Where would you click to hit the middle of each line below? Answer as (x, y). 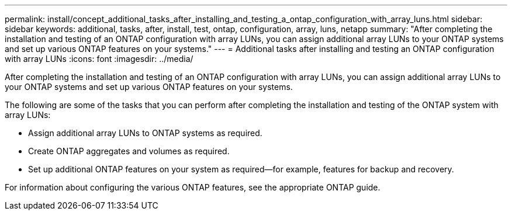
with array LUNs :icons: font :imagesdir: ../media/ (99, 59)
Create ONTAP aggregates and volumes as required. (129, 151)
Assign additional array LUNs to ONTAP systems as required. (145, 133)
